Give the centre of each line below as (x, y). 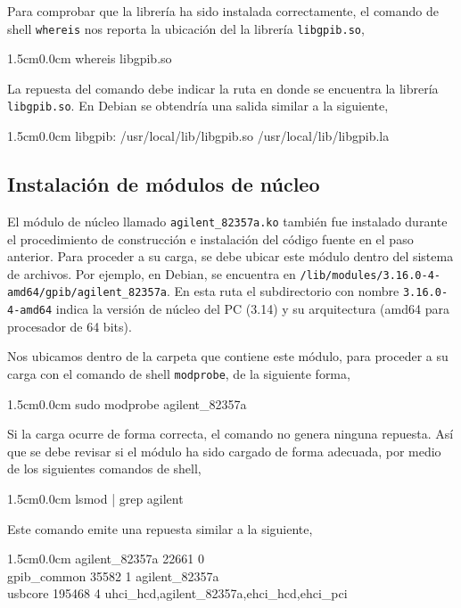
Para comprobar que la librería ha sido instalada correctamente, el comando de (223, 11)
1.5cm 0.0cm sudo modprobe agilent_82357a (127, 403)
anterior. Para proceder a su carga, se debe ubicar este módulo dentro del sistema (230, 256)
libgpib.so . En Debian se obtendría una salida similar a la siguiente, (198, 106)
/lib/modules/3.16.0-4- (370, 275)
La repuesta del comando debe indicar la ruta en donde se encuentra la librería (223, 88)
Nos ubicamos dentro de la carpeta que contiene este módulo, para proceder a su (228, 356)
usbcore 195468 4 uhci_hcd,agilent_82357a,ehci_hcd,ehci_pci (177, 593)
